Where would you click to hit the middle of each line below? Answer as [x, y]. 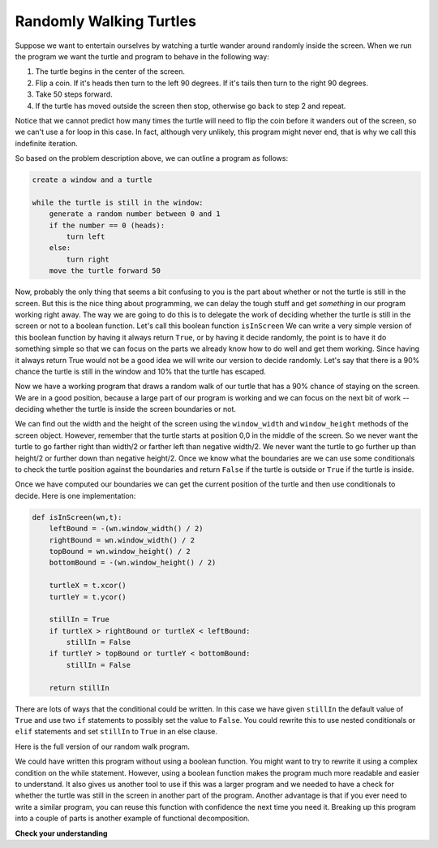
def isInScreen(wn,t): [77, 517]
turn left [86, 237]
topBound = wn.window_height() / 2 [120, 551]
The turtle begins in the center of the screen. [110, 71]
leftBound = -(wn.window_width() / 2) [126, 529]
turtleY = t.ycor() [88, 597]
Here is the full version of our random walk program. [103, 746]
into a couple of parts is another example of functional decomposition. [133, 818]
